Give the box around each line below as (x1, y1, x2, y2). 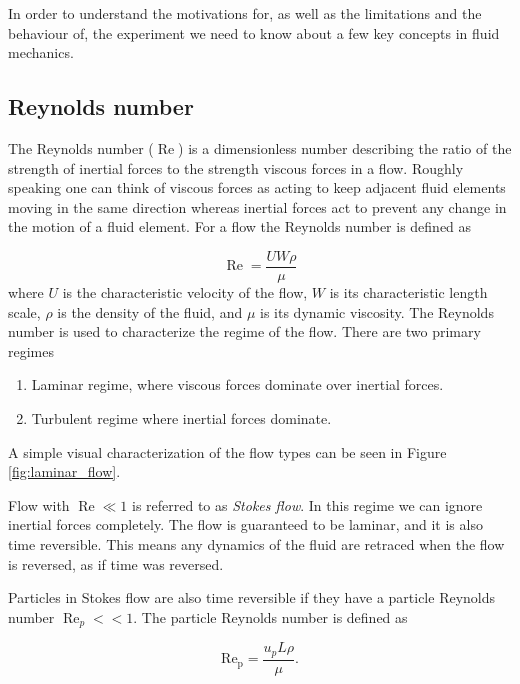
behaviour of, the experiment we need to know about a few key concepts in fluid (8, 22, 500, 43)
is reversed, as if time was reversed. (8, 553, 224, 574)
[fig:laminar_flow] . (8, 461, 121, 482)
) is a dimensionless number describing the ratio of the (178, 137, 512, 158)
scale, (8, 301, 41, 322)
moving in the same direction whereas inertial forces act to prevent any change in (8, 196, 507, 217)
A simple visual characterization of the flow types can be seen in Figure (8, 441, 447, 462)
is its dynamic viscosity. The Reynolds (260, 301, 494, 322)
